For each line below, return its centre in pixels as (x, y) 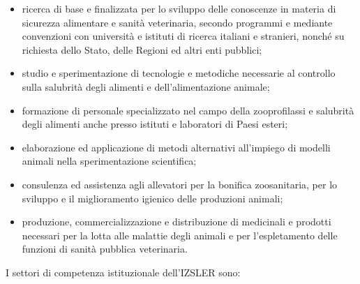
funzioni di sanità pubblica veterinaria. (105, 249)
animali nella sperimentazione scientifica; (109, 161)
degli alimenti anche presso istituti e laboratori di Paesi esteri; (155, 124)
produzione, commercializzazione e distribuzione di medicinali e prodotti (177, 222)
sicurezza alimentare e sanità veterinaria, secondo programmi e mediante (177, 22)
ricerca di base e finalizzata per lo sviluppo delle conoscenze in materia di (179, 8)
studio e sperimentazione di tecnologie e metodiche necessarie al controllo (179, 73)
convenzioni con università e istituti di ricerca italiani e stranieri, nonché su (183, 36)
